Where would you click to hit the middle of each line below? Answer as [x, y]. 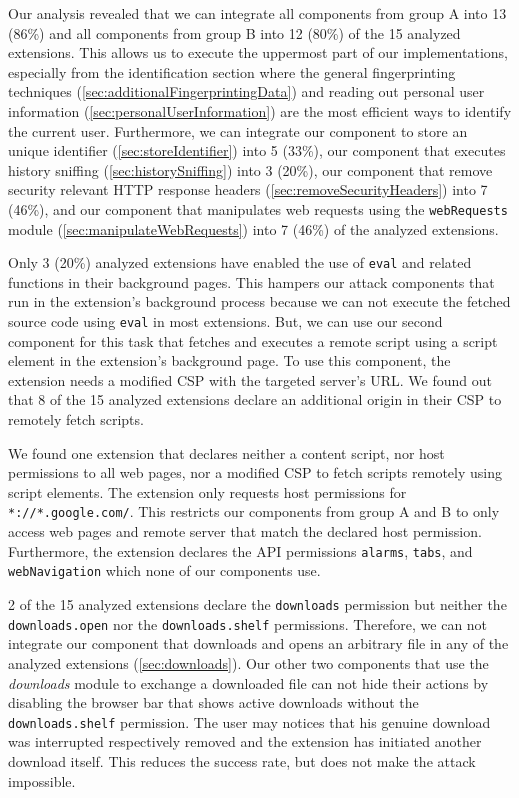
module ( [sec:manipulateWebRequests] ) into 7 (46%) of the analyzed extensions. [253, 228]
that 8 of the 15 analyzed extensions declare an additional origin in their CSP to [255, 399]
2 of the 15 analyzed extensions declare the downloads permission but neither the [257, 604]
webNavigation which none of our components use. [164, 570]
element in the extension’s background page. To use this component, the [229, 360]
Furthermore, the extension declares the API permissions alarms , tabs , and [240, 550]
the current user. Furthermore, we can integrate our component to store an [238, 130]
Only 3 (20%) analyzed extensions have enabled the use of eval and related [240, 262]
